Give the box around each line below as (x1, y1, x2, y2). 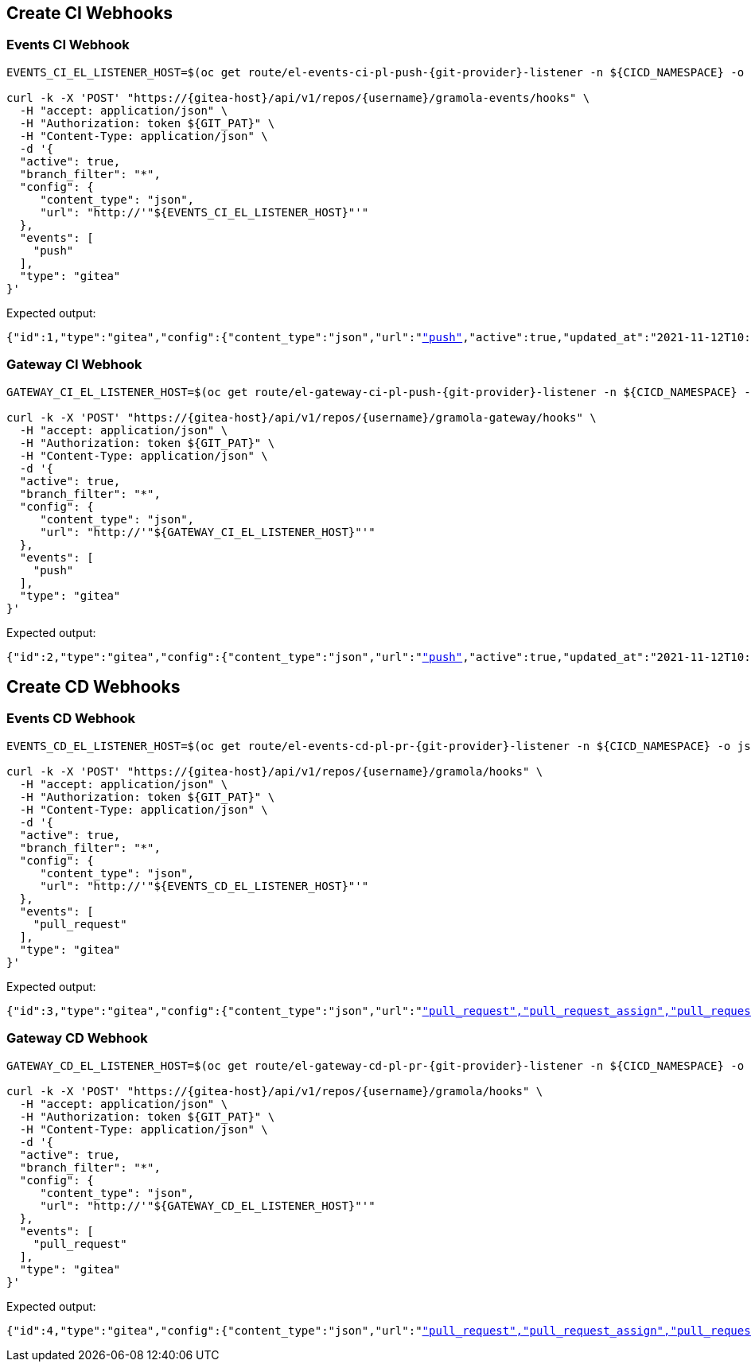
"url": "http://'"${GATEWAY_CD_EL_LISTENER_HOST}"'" (40, 1199, 375, 1212)
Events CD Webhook (6, 710, 136, 727)
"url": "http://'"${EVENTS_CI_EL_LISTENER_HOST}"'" (40, 205, 369, 219)
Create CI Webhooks (6, 3, 173, 23)
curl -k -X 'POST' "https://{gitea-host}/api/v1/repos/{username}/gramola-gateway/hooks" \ (6, 410, 597, 424)
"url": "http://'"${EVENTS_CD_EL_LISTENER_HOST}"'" (40, 879, 369, 892)
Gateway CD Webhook (6, 1030, 148, 1047)
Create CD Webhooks (6, 676, 181, 697)
